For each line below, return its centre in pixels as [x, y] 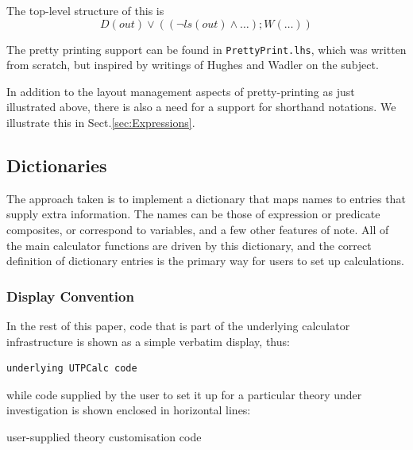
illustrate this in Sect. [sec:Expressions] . [101, 123]
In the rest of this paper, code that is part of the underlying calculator [178, 326]
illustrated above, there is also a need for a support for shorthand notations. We [201, 107]
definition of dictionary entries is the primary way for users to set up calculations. [205, 261]
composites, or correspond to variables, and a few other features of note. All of [198, 230]
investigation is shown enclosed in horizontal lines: [129, 410]
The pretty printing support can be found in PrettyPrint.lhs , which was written [206, 49]
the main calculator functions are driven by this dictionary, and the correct [189, 245]
